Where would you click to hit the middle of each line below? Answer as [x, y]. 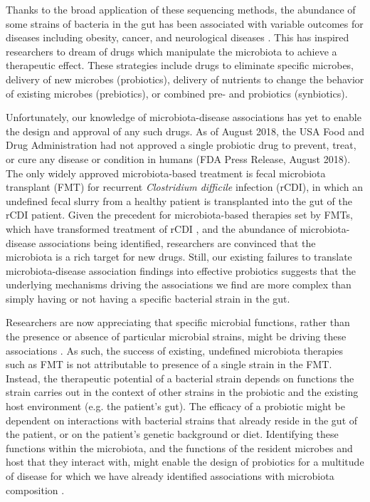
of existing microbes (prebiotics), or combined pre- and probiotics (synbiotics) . [177, 93]
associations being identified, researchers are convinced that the [177, 242]
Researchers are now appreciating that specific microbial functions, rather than [178, 322]
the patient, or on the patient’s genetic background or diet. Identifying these [172, 434]
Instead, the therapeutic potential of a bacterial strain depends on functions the [180, 378]
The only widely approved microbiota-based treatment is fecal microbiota [166, 173]
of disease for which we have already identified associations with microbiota [170, 476]
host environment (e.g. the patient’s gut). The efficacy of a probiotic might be [175, 406]
